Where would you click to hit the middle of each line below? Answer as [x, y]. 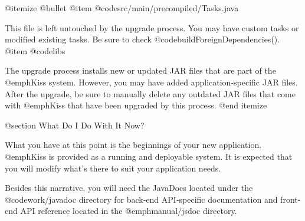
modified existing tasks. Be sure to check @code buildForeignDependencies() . [142, 39]
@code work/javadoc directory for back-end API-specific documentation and [141, 199]
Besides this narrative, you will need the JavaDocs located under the [129, 188]
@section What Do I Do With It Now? [75, 125]
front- [291, 199]
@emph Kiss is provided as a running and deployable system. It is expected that [149, 156]
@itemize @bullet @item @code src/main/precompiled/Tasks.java [122, 8]
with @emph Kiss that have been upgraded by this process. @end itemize [136, 105]
